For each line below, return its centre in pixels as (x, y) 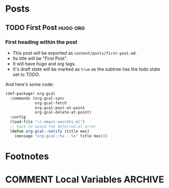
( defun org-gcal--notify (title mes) (50, 131)
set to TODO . (26, 74)
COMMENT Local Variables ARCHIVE (85, 179)
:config (18, 117)
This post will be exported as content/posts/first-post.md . (75, 53)
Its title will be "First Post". (40, 58)
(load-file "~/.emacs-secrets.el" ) (47, 122)
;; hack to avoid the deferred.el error (53, 127)
